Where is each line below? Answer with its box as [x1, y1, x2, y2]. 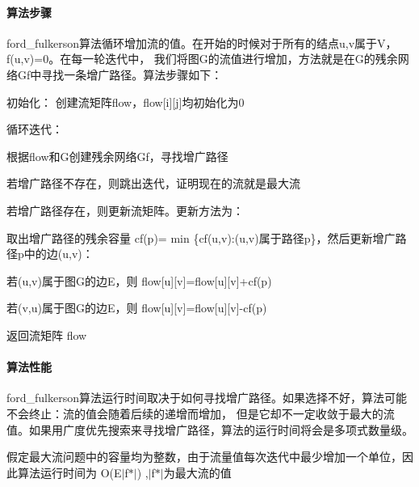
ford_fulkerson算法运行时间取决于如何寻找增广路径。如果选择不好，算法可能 [6, 389, 408, 406]
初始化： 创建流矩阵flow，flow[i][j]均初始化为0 [6, 93, 245, 110]
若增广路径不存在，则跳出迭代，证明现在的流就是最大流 [6, 175, 300, 192]
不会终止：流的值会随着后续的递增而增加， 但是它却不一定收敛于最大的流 [6, 404, 395, 421]
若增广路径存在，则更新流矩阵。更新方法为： [6, 201, 244, 218]
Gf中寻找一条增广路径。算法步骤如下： [17, 66, 223, 83]
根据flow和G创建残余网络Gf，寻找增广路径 [6, 147, 228, 164]
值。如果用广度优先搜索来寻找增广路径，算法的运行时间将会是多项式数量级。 [6, 421, 413, 438]
